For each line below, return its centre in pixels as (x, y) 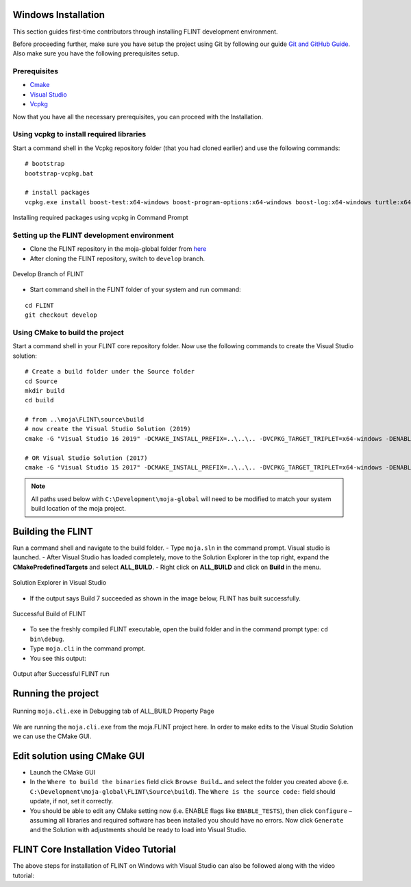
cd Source (41, 381)
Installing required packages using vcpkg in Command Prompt (100, 218)
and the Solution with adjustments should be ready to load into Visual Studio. (138, 830)
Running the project (56, 693)
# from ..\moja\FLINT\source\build (85, 420)
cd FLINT (39, 305)
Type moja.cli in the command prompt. (88, 648)
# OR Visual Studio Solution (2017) (86, 458)
